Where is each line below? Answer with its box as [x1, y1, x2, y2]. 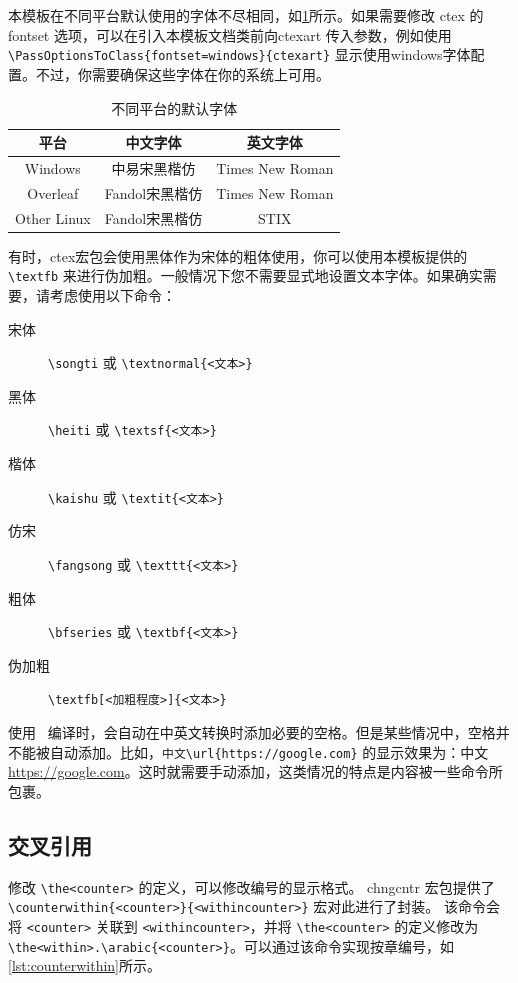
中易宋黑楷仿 [111, 157, 196, 178]
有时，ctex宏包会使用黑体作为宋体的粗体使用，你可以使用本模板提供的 [8, 245, 468, 266]
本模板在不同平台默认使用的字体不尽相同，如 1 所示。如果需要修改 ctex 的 [8, 5, 484, 25]
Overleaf [27, 182, 79, 203]
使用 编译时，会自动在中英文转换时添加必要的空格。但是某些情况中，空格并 [8, 722, 510, 743]
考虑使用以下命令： [49, 284, 176, 305]
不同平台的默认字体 [111, 97, 238, 118]
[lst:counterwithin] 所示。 [8, 955, 161, 976]
